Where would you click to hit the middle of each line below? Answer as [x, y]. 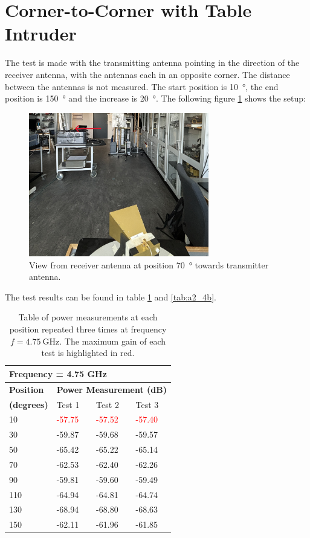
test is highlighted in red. [88, 353]
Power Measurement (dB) [111, 389]
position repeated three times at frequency [88, 329]
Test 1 [68, 404]
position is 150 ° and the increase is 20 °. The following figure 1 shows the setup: [155, 98]
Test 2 [108, 404]
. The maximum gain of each [112, 341]
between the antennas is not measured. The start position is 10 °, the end [142, 86]
